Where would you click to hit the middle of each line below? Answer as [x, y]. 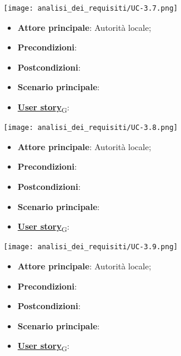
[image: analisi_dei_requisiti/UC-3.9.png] [91, 247]
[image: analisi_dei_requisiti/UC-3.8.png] [91, 128]
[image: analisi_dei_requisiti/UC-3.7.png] [91, 8]
